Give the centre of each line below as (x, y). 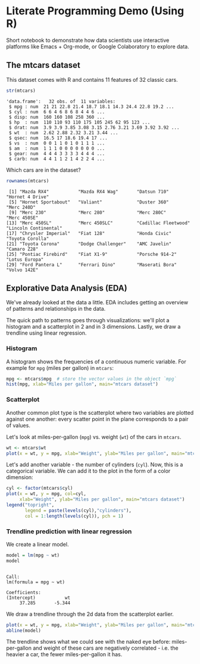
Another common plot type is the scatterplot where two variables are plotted (100, 412)
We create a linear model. (37, 544)
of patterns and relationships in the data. (56, 309)
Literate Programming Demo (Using (95, 11)
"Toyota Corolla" (28, 239)
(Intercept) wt (38, 598)
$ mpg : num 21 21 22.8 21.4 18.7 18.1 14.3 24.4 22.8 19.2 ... (91, 106)
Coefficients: (24, 592)
